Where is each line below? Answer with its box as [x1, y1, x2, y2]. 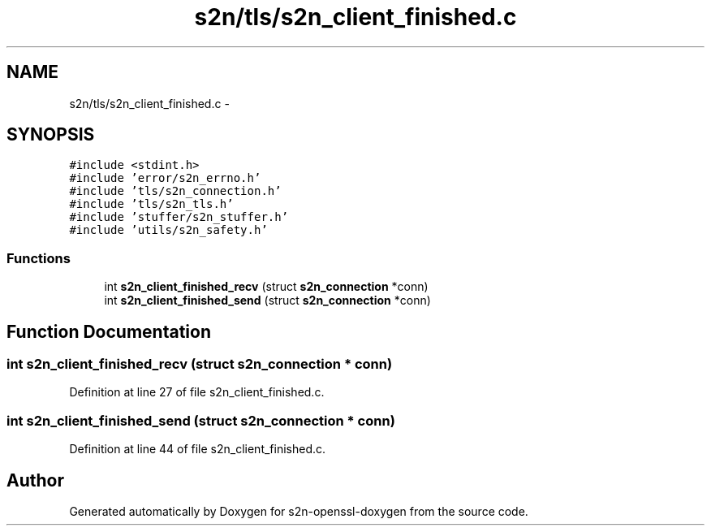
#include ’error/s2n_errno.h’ [69, 171, 261, 185]
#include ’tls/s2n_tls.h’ [69, 197, 234, 211]
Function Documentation [6, 321, 211, 342]
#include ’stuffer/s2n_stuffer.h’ [69, 210, 289, 224]
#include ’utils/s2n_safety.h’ [69, 223, 268, 237]
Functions [6, 249, 71, 266]
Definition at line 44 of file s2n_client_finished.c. [69, 442, 326, 456]
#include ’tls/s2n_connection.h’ [69, 184, 282, 198]
